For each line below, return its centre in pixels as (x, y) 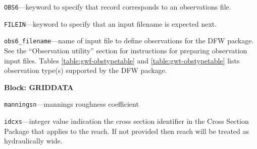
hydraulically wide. (33, 141)
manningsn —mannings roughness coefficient (71, 104)
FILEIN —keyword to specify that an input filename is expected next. (111, 23)
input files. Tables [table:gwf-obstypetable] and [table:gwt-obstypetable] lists (122, 60)
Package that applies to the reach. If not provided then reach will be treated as (127, 131)
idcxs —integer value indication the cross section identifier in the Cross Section (126, 121)
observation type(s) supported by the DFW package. (86, 70)
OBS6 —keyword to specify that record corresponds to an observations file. (118, 7)
